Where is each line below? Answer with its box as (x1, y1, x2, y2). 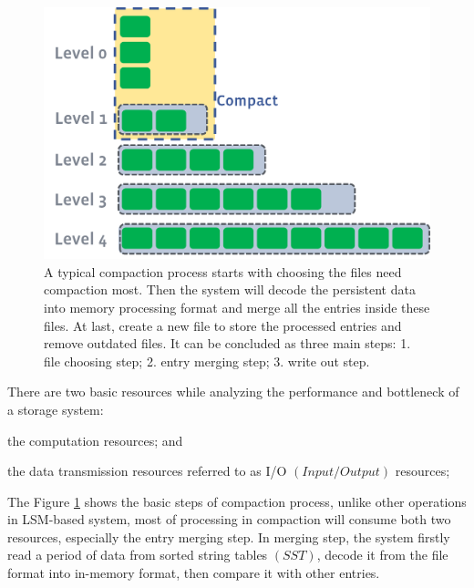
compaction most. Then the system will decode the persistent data (44, 280, 416, 299)
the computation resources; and (7, 430, 183, 449)
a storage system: (7, 399, 104, 418)
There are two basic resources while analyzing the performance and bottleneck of (7, 382, 459, 401)
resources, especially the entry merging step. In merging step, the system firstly (7, 527, 450, 546)
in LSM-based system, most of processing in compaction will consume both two (7, 510, 451, 529)
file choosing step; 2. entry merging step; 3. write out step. (44, 351, 370, 370)
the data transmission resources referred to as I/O (7, 461, 287, 480)
